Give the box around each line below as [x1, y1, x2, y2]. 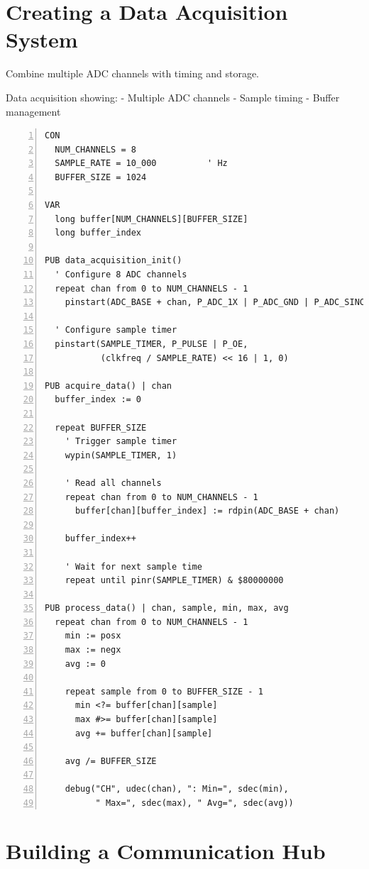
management [6, 104, 61, 118]
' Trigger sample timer [65, 436, 177, 447]
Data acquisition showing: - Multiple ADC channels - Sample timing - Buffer [6, 89, 340, 104]
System [6, 25, 78, 54]
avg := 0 [65, 658, 106, 669]
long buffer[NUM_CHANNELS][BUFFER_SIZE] [55, 214, 248, 224]
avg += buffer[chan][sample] [75, 728, 213, 738]
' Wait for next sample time [65, 561, 202, 572]
